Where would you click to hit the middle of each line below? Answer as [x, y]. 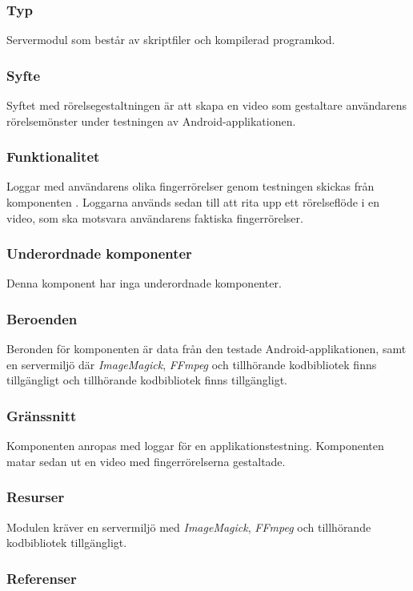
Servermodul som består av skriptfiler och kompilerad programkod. [171, 40]
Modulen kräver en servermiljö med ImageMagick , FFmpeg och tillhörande [189, 527]
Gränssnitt [42, 415]
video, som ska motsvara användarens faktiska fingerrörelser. [155, 217]
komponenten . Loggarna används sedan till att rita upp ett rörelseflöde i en [193, 202]
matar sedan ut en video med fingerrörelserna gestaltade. [146, 461]
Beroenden [42, 318]
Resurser [36, 497]
